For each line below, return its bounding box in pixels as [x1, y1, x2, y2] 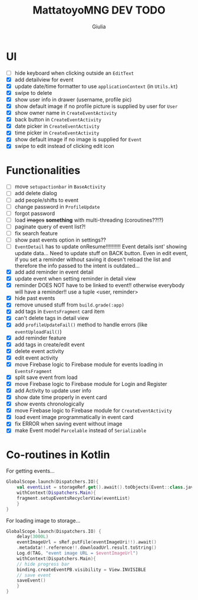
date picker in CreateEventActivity [14, 123, 100, 130]
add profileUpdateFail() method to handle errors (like [14, 321, 148, 328]
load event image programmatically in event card [14, 414, 134, 421]
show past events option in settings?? [14, 236, 106, 243]
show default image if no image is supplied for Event [14, 136, 142, 143]
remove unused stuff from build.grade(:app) [14, 301, 125, 308]
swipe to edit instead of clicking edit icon [14, 143, 115, 150]
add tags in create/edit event [14, 341, 85, 348]
